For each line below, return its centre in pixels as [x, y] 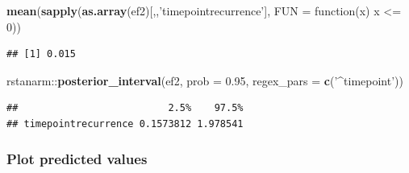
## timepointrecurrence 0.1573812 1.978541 [125, 124]
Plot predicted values [77, 159]
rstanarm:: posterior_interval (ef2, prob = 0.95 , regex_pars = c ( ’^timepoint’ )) [205, 80]
